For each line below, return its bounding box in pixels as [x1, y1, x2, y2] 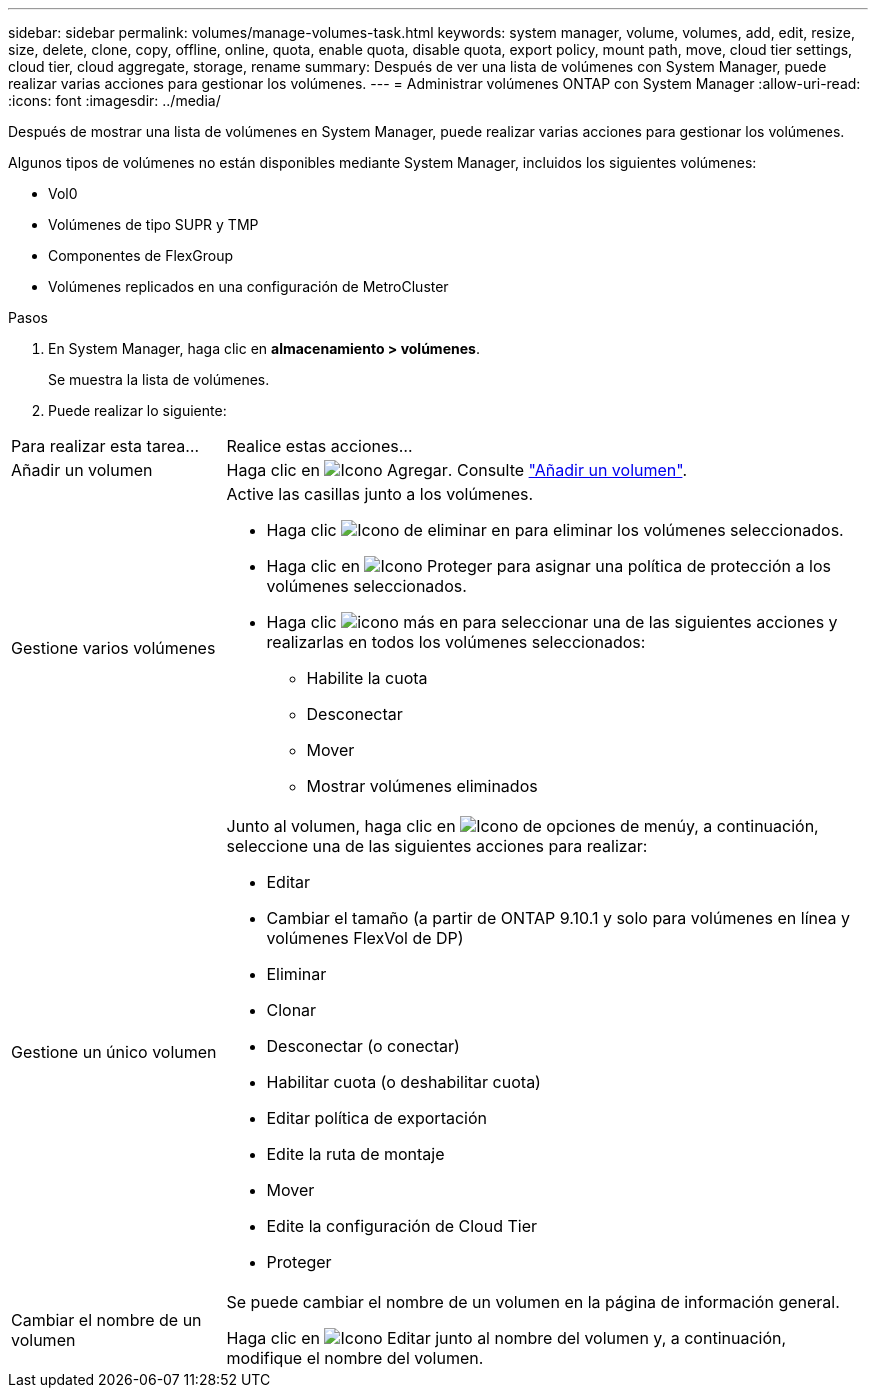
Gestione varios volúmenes [11, 638, 216, 658]
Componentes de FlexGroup [48, 247, 234, 264]
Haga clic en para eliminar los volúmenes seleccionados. [266, 520, 844, 540]
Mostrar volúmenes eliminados [306, 776, 538, 796]
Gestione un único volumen [11, 1042, 217, 1062]
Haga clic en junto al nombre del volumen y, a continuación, [226, 1328, 787, 1348]
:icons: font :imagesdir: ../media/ [8, 92, 221, 109]
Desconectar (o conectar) [266, 1036, 460, 1056]
